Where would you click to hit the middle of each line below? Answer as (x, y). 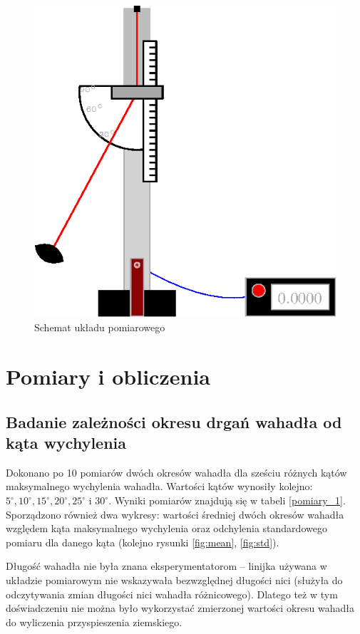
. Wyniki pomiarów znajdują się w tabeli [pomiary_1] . (227, 500)
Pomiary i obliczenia (108, 376)
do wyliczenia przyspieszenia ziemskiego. (94, 622)
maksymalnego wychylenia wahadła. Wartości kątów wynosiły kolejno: (159, 486)
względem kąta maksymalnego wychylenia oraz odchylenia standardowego (166, 528)
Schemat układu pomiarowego (100, 327)
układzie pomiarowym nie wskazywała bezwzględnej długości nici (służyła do (174, 580)
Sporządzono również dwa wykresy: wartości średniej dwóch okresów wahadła (175, 514)
